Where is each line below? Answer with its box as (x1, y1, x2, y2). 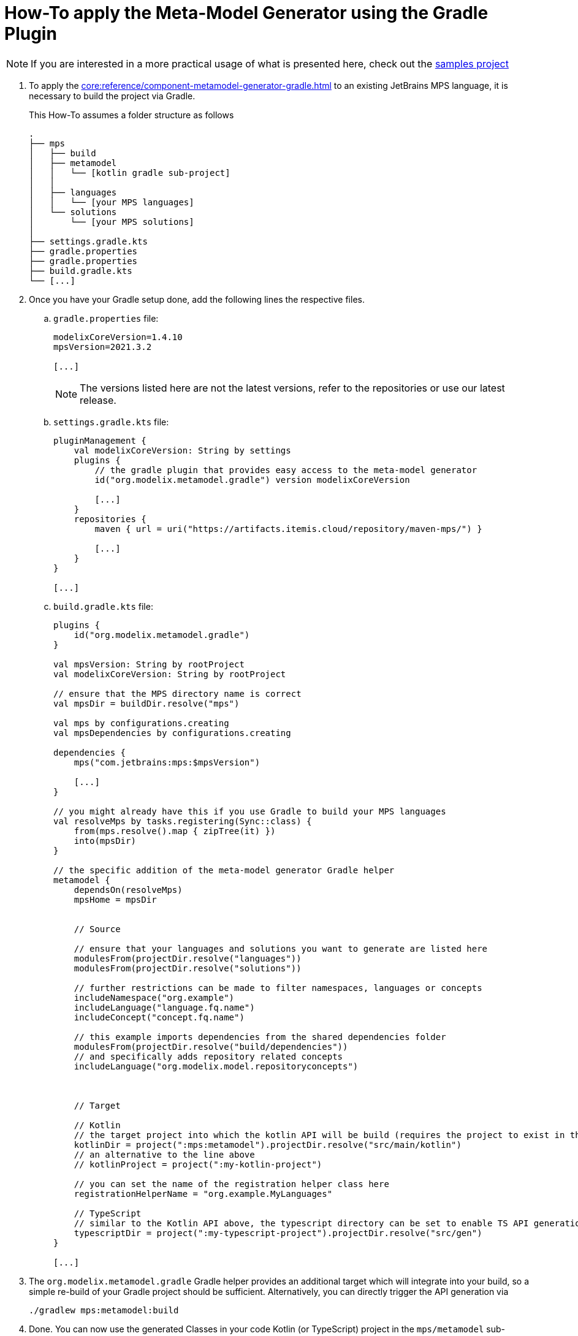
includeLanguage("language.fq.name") (74, 1002, 255, 1012)
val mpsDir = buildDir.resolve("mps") (53, 698, 240, 708)
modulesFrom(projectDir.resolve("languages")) (74, 953, 302, 963)
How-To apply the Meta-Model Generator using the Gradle (4, 2, 489, 23)
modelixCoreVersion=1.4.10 (53, 332, 183, 342)
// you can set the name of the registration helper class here (74, 1178, 389, 1189)
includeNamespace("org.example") (74, 992, 235, 1003)
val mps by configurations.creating (53, 718, 229, 728)
